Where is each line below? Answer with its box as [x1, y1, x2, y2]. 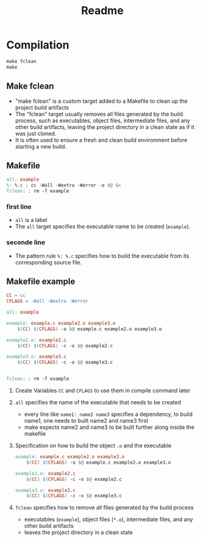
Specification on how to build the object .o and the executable [15, 442, 172, 450]
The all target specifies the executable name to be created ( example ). [15, 223, 191, 230]
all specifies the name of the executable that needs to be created [15, 399, 182, 406]
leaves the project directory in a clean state [24, 529, 133, 536]
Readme [81, 4, 124, 18]
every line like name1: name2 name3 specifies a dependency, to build [24, 410, 193, 418]
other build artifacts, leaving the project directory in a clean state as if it [15, 123, 195, 130]
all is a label [15, 217, 48, 224]
